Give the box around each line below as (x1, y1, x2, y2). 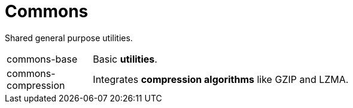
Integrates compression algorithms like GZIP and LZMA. (93, 73, 349, 85)
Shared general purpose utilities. (5, 32, 133, 43)
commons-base (7, 53, 78, 65)
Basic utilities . (93, 53, 157, 65)
